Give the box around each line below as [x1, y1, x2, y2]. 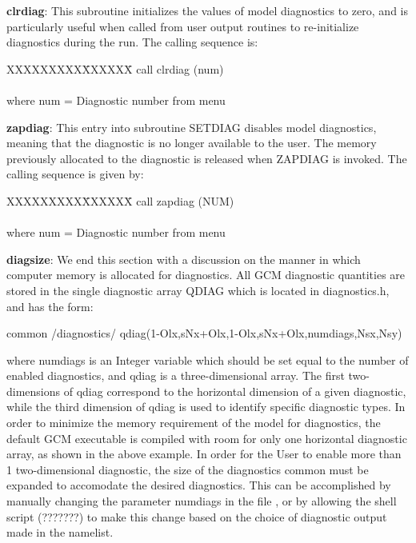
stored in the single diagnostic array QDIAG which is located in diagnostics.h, [6, 281, 390, 298]
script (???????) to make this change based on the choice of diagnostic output [6, 508, 387, 525]
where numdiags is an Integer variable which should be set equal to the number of [6, 351, 409, 368]
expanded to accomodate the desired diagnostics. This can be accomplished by [6, 477, 391, 493]
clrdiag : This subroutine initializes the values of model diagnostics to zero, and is [6, 2, 408, 18]
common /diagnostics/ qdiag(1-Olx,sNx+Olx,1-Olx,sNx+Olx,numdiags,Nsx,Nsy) [6, 325, 402, 341]
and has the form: [6, 297, 94, 314]
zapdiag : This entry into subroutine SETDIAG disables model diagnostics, [6, 118, 377, 135]
